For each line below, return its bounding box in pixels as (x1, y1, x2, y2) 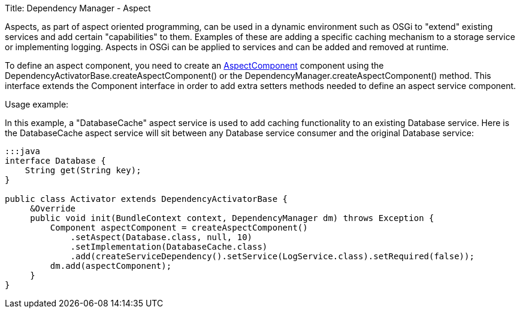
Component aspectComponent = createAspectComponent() (50, 223, 308, 232)
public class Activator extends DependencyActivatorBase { (5, 194, 288, 204)
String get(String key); (25, 165, 141, 175)
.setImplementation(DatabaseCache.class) (70, 242, 268, 251)
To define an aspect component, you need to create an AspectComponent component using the (5, 60, 384, 70)
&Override (30, 204, 76, 213)
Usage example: (5, 99, 69, 109)
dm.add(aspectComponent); (50, 261, 172, 271)
